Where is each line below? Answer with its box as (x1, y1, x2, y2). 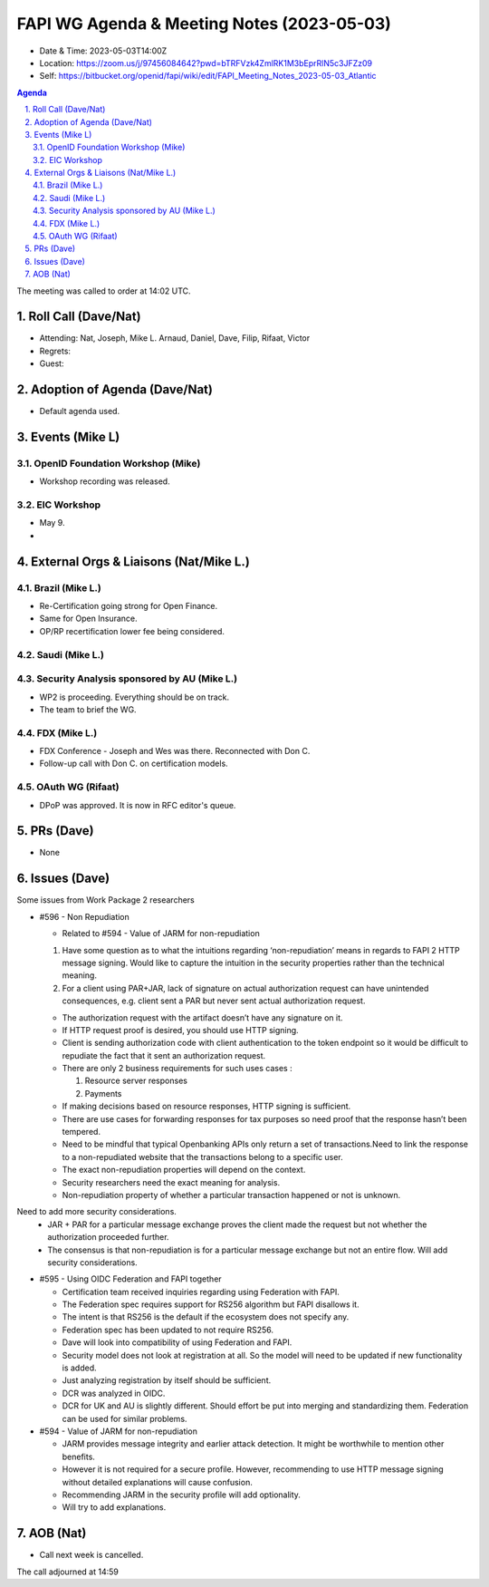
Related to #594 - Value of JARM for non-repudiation (62, 928, 260, 939)
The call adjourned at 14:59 (16, 1566, 120, 1577)
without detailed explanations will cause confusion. (62, 1476, 253, 1487)
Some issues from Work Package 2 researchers (16, 895, 195, 905)
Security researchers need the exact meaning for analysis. (62, 1176, 281, 1187)
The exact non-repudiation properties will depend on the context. (62, 1165, 306, 1176)
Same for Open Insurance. (39, 613, 138, 624)
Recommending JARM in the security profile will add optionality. (62, 1489, 301, 1500)
